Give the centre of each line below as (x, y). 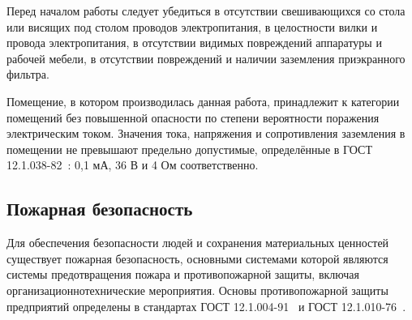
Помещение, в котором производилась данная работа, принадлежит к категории (203, 101)
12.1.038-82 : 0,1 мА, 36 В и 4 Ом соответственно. (133, 165)
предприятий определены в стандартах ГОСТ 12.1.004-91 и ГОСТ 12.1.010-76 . (206, 306)
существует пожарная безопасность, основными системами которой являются (197, 258)
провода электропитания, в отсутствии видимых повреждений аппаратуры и (194, 43)
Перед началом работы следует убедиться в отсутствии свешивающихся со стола (206, 11)
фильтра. (28, 74)
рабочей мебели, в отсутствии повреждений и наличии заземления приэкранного (206, 58)
